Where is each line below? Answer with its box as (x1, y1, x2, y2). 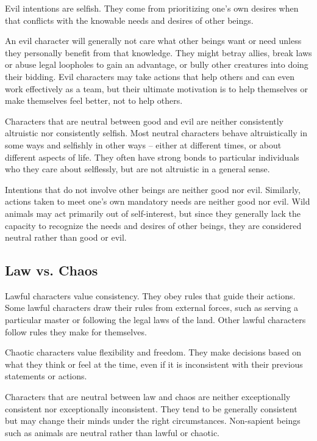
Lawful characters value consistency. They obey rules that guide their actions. (5, 289, 296, 302)
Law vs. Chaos (5, 261, 98, 280)
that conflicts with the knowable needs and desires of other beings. (5, 13, 254, 26)
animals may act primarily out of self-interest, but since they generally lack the (5, 206, 301, 219)
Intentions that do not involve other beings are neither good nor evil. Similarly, (5, 183, 301, 195)
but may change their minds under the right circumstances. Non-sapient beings (5, 414, 301, 427)
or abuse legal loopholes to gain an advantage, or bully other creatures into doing (5, 58, 308, 71)
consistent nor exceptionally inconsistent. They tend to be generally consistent (5, 402, 297, 415)
